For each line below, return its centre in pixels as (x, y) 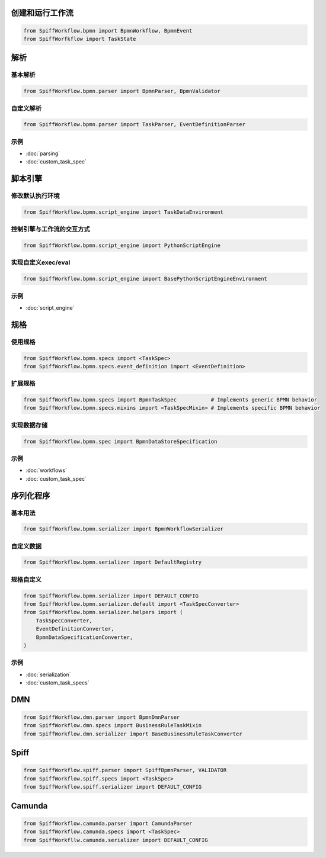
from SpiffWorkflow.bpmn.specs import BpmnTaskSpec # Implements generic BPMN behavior (170, 400)
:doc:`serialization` (48, 674)
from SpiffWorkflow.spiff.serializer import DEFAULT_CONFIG (113, 787)
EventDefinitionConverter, (75, 629)
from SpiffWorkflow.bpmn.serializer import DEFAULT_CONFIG (111, 596)
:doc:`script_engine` (50, 308)
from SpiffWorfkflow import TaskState (80, 39)
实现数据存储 (29, 425)
